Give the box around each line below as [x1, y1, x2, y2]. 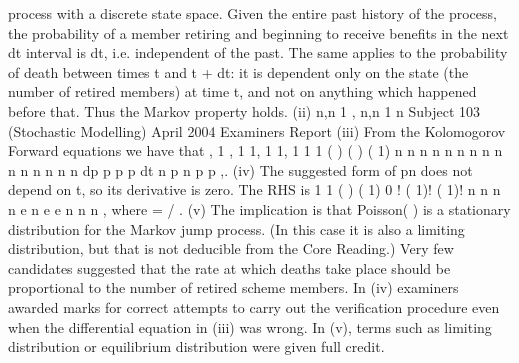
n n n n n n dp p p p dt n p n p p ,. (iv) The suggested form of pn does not [8, 159, 473, 180]
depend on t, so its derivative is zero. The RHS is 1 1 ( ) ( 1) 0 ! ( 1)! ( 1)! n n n [8, 179, 501, 200]
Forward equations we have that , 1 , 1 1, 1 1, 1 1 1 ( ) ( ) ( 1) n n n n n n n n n [8, 140, 503, 161]
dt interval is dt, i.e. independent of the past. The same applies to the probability [8, 42, 508, 63]
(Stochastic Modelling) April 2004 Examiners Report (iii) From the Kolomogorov [8, 120, 506, 141]
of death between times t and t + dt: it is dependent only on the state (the [8, 61, 469, 82]
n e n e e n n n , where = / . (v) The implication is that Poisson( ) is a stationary [8, 198, 511, 219]
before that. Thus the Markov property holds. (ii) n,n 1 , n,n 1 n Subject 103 [8, 100, 481, 121]
